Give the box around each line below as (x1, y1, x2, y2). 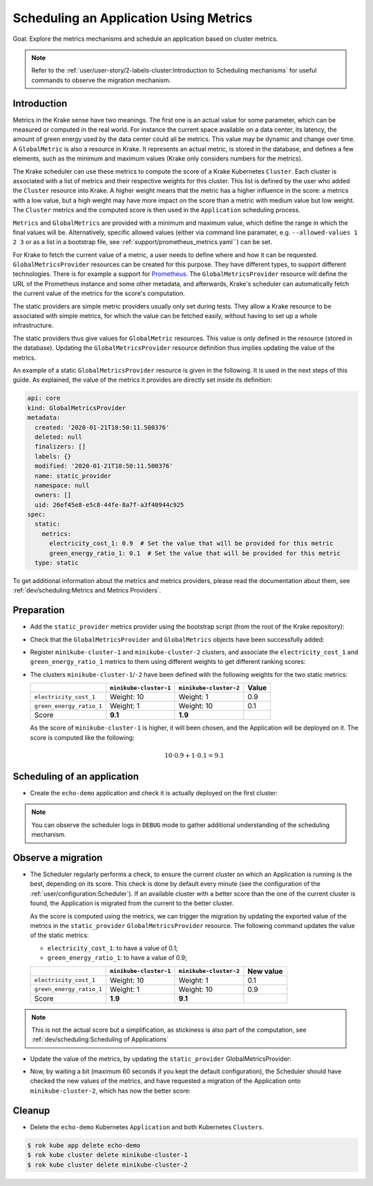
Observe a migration (12, 851, 103, 864)
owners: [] (35, 491, 72, 499)
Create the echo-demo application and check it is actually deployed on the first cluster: (30, 788, 278, 797)
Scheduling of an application (12, 770, 140, 782)
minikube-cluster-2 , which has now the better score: (30, 1086, 191, 1095)
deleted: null (35, 433, 83, 441)
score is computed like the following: (30, 733, 135, 741)
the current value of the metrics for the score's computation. (12, 289, 186, 297)
